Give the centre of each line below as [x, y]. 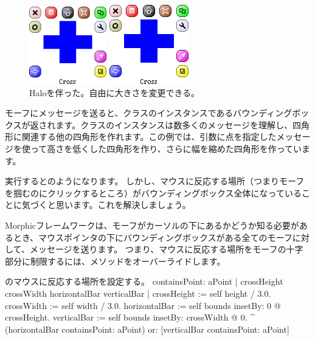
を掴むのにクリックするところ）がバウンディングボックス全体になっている [153, 193]
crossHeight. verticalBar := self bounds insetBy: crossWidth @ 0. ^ [130, 317]
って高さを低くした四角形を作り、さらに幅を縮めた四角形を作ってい [166, 148]
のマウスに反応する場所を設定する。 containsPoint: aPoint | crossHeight [144, 281]
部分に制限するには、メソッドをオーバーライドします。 [115, 261]
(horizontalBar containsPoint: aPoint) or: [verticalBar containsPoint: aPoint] [147, 329]
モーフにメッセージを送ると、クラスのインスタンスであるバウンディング [149, 113]
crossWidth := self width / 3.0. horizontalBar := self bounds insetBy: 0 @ [143, 305]
